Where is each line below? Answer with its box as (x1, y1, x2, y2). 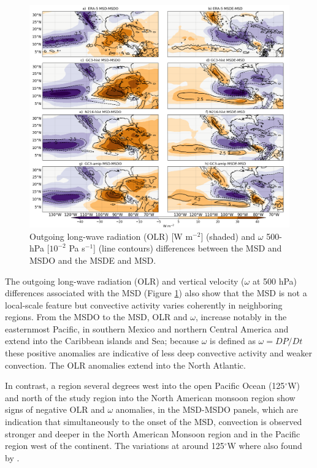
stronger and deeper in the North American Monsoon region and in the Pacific (5, 427, 300, 440)
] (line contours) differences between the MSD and (93, 242, 282, 255)
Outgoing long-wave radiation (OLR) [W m (29, 229, 193, 242)
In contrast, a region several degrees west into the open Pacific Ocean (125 (5, 379, 285, 392)
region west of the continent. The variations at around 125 (5, 439, 224, 452)
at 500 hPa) (252, 274, 297, 287)
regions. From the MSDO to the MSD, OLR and (5, 310, 188, 323)
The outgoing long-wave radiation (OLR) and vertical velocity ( (5, 274, 245, 287)
